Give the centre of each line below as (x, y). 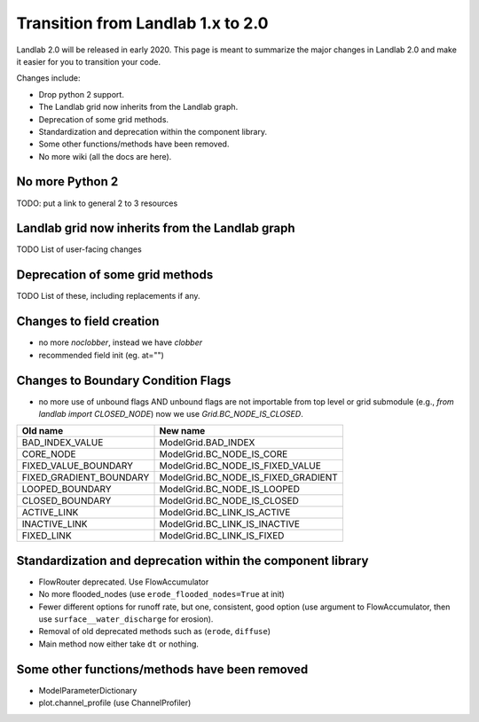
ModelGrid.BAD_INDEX (207, 443)
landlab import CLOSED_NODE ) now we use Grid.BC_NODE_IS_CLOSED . (171, 413)
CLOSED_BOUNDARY (67, 501)
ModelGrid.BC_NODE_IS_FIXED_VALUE (240, 466)
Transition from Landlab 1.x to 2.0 (142, 23)
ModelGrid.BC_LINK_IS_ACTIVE (225, 513)
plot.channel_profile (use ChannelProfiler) (115, 703)
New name (182, 431)
